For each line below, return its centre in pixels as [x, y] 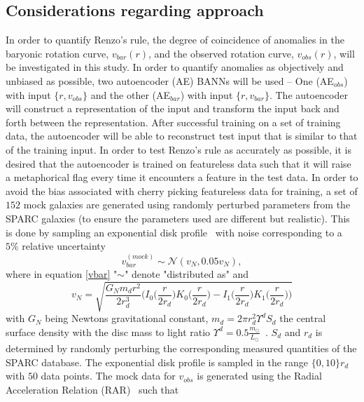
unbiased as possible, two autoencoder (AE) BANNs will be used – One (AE [170, 80]
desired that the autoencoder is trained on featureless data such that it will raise [178, 163]
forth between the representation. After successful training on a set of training [173, 122]
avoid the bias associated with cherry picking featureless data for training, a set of [182, 190]
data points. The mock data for [108, 376]
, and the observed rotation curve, [221, 53]
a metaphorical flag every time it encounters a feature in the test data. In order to [182, 177]
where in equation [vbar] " [62, 273]
